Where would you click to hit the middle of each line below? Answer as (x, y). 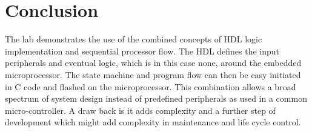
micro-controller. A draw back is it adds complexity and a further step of (140, 110)
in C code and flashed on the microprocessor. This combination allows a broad (151, 86)
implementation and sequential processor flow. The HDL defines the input (142, 51)
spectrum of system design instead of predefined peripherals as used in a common (156, 98)
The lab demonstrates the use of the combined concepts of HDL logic (134, 39)
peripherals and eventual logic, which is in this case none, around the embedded (153, 63)
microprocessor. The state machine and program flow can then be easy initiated (153, 74)
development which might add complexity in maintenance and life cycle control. (153, 122)
